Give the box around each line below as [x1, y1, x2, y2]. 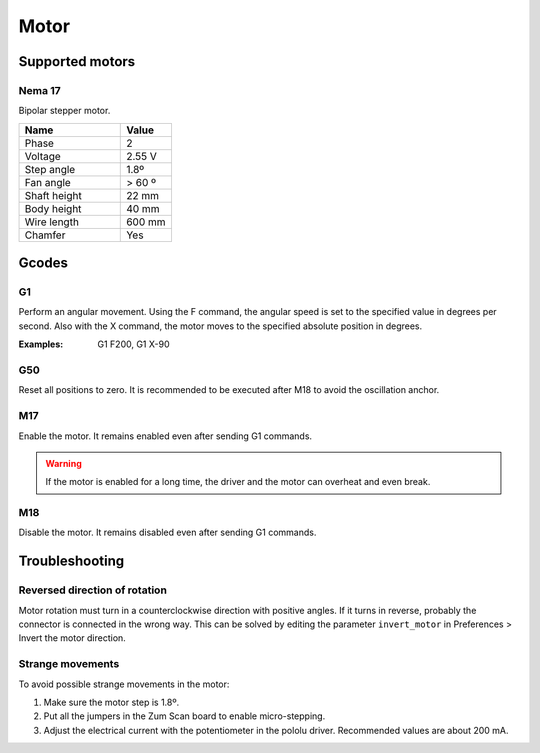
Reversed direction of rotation [18, 583, 167, 597]
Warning [45, 457, 82, 469]
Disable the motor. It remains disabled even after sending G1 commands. [18, 526, 317, 539]
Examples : [18, 338, 64, 350]
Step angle [24, 162, 76, 176]
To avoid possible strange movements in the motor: [18, 678, 230, 690]
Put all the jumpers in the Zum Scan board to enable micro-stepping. [43, 710, 326, 722]
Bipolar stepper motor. [18, 105, 111, 117]
